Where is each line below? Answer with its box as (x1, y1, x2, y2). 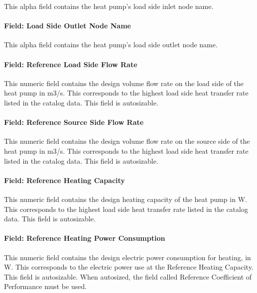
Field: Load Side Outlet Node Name (4, 20, 131, 31)
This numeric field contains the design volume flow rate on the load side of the (4, 78, 244, 88)
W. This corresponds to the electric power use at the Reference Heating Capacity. (4, 262, 254, 272)
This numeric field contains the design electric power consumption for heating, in (4, 252, 251, 262)
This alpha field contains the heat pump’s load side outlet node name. (4, 39, 218, 50)
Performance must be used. (4, 281, 87, 292)
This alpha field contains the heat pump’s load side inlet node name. (4, 1, 214, 11)
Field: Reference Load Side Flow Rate (4, 59, 137, 69)
